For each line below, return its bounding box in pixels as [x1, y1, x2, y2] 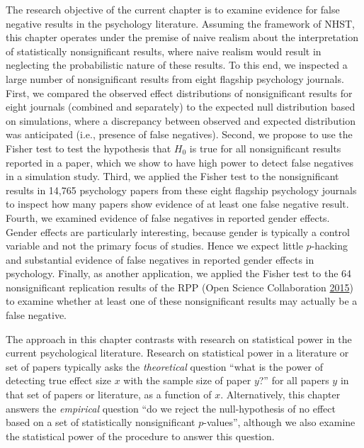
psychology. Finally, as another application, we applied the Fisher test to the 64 [6, 266, 352, 281]
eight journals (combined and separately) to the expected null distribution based [6, 99, 356, 114]
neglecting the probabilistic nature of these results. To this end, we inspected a [6, 57, 348, 72]
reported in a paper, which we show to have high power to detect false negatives [6, 155, 354, 169]
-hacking [311, 238, 348, 253]
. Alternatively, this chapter [220, 387, 341, 402]
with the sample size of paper [123, 373, 251, 388]
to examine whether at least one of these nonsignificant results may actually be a [6, 293, 358, 308]
